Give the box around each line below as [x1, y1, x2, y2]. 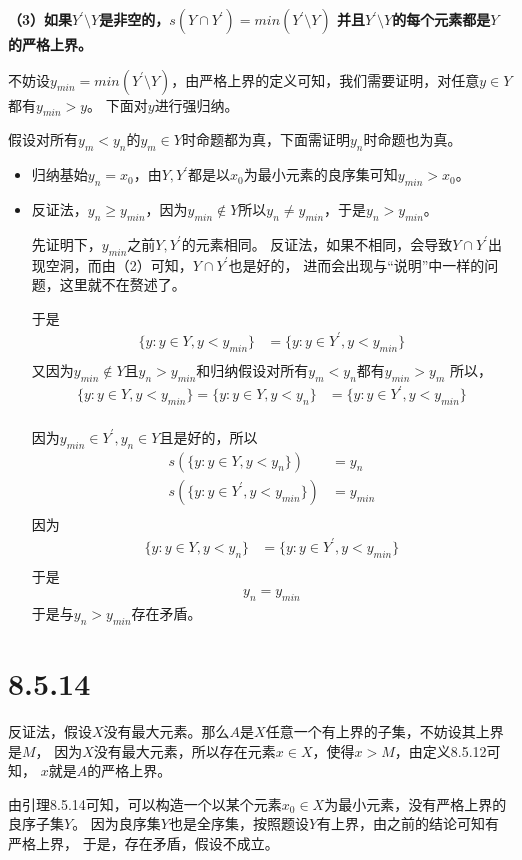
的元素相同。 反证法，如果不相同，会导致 [181, 233, 453, 254]
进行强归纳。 [154, 94, 239, 115]
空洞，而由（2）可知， [45, 254, 193, 275]
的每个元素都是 [392, 9, 491, 29]
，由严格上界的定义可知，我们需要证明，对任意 [171, 69, 480, 90]
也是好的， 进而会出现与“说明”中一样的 [228, 254, 485, 275]
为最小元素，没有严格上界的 [324, 793, 507, 814]
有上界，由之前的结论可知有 [317, 813, 500, 834]
